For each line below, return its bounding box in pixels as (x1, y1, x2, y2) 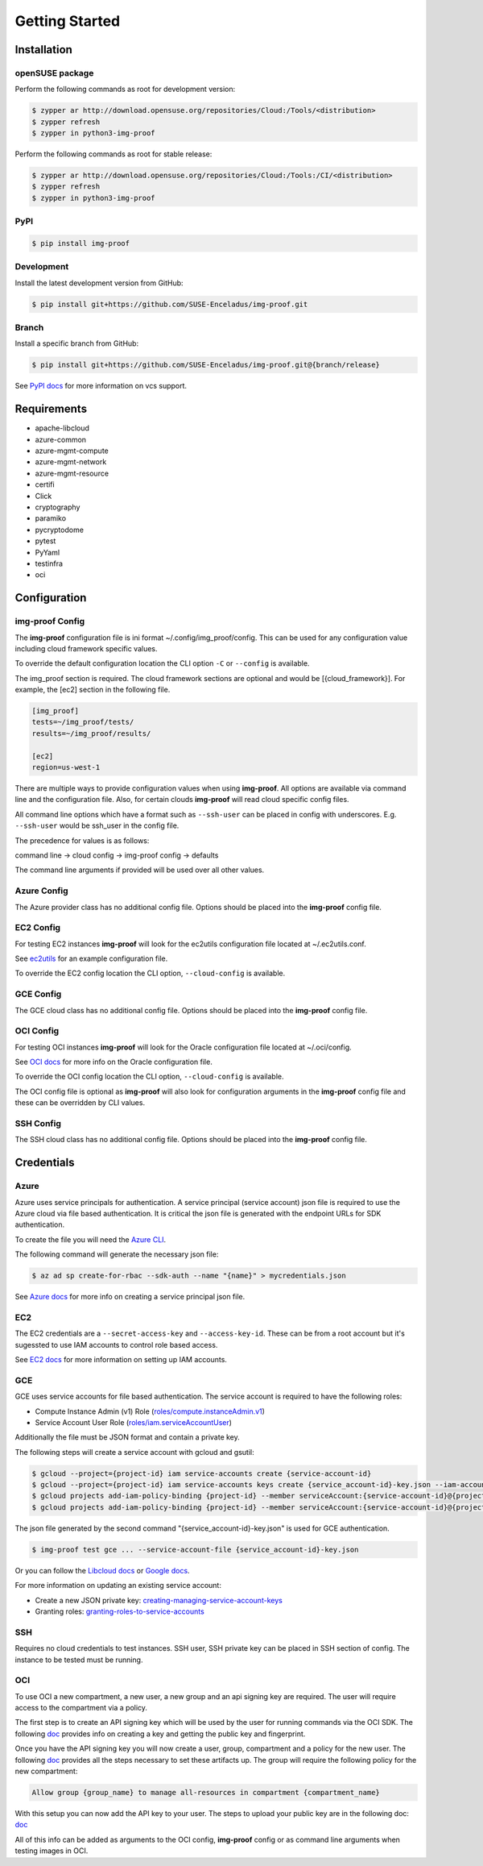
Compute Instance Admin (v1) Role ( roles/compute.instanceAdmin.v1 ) (35, 1407, 266, 1416)
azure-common (35, 434, 87, 444)
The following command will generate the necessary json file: (14, 1249, 219, 1259)
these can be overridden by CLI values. (14, 1098, 145, 1108)
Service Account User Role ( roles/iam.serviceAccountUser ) (35, 1417, 233, 1427)
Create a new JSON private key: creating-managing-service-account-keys (35, 1595, 283, 1605)
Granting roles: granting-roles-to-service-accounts (35, 1606, 204, 1616)
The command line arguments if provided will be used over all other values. (14, 865, 265, 875)
